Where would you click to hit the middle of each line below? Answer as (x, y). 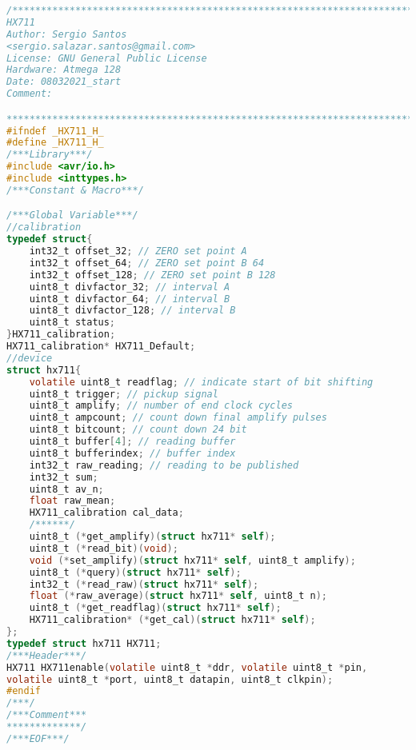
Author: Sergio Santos (67, 34)
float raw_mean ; (72, 501)
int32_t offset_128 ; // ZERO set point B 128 (152, 275)
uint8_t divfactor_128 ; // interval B (132, 311)
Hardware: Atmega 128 (64, 70)
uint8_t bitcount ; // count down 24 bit (138, 430)
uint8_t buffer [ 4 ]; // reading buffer (132, 442)
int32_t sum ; (64, 477)
